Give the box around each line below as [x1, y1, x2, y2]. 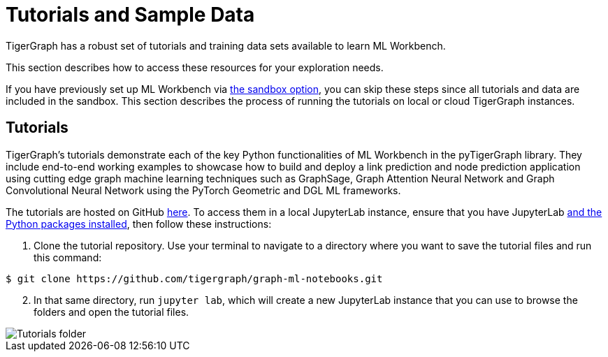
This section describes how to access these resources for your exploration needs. [6, 61, 384, 73]
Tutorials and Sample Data [6, 3, 255, 27]
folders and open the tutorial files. [34, 305, 189, 318]
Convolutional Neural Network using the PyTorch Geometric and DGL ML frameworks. [6, 184, 401, 196]
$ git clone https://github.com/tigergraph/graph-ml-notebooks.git [6, 272, 383, 284]
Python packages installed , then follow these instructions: [6, 217, 272, 230]
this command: [34, 251, 102, 263]
